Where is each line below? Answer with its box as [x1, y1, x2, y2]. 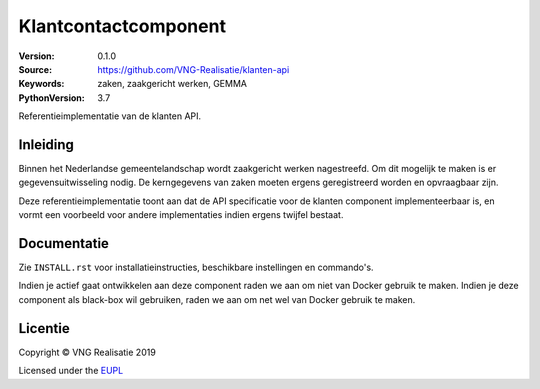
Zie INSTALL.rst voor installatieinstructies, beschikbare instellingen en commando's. [18, 261, 374, 274]
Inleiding [18, 136, 75, 153]
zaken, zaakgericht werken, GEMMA [97, 78, 247, 90]
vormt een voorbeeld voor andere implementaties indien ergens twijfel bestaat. [18, 209, 344, 221]
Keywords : [18, 78, 65, 90]
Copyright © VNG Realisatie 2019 [18, 346, 157, 358]
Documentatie [18, 235, 110, 252]
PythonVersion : [18, 91, 85, 104]
